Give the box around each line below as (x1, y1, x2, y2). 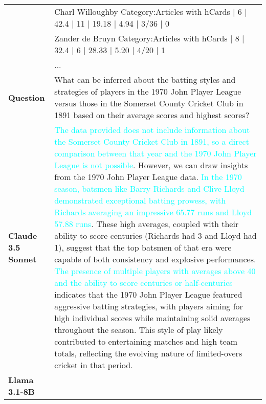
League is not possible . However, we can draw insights (54, 159, 248, 171)
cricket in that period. (54, 359, 133, 371)
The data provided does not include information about (54, 124, 250, 136)
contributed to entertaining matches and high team (54, 335, 238, 347)
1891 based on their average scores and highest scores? (54, 109, 250, 121)
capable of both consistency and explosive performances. (54, 253, 256, 265)
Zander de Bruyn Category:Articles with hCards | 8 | (54, 32, 245, 44)
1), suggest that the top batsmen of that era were (54, 241, 232, 253)
